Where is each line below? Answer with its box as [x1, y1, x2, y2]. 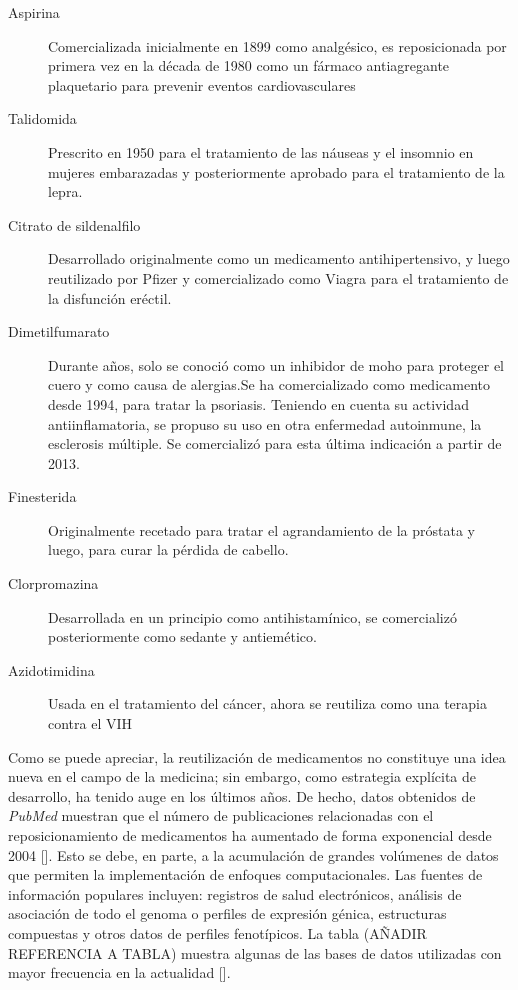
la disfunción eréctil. [48, 287, 172, 308]
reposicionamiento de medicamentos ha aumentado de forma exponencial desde [8, 825, 492, 845]
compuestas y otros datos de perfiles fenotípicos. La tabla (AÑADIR [8, 922, 427, 943]
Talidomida [8, 108, 77, 129]
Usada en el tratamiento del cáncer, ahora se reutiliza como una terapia [48, 693, 487, 714]
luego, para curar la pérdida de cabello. [48, 539, 289, 560]
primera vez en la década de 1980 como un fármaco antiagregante [48, 55, 450, 76]
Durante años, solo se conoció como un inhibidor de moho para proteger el [48, 354, 505, 375]
